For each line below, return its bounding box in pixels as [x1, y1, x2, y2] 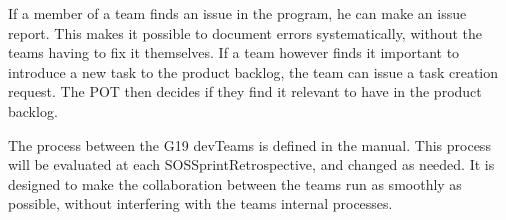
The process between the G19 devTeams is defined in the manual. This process [8, 134, 491, 155]
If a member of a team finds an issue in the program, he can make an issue [8, 3, 467, 23]
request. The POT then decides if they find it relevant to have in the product [8, 81, 482, 102]
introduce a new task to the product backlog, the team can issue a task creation [8, 61, 498, 82]
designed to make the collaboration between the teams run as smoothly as [8, 173, 462, 194]
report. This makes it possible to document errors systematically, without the [8, 22, 482, 43]
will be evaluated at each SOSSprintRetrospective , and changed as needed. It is [8, 154, 495, 175]
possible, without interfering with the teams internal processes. [8, 193, 393, 214]
